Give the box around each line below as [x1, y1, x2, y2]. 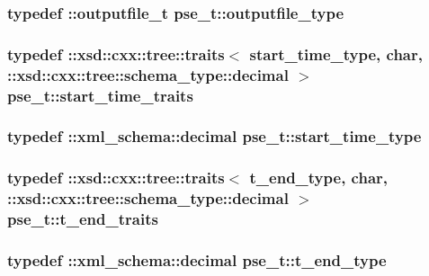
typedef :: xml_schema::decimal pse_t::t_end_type [7, 248, 387, 271]
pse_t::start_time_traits [7, 84, 193, 106]
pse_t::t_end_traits [7, 208, 158, 230]
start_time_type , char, [249, 42, 423, 65]
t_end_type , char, [249, 166, 389, 189]
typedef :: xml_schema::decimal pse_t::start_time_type [7, 125, 422, 147]
